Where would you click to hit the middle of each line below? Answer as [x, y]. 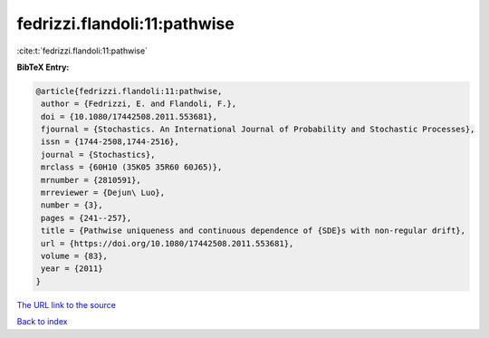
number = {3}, [72, 205]
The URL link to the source [67, 304]
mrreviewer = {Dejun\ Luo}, [103, 193]
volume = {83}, [75, 256]
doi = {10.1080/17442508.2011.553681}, [129, 116]
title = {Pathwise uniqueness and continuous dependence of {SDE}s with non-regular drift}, [254, 231]
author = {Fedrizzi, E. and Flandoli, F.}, [139, 104]
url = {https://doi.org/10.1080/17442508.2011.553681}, [168, 243]
